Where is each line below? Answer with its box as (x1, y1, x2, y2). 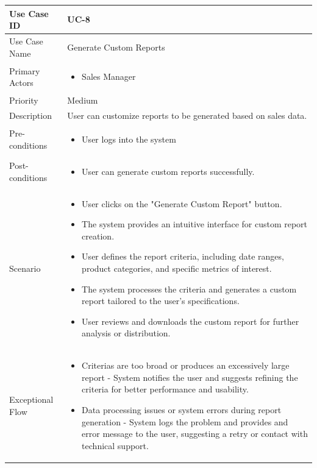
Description (9, 109, 52, 122)
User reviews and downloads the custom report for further (82, 314, 299, 327)
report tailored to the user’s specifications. (82, 294, 240, 307)
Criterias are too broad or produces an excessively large (82, 359, 290, 372)
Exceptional (9, 393, 54, 406)
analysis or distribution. (82, 327, 171, 339)
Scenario (9, 261, 41, 274)
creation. (82, 229, 115, 242)
